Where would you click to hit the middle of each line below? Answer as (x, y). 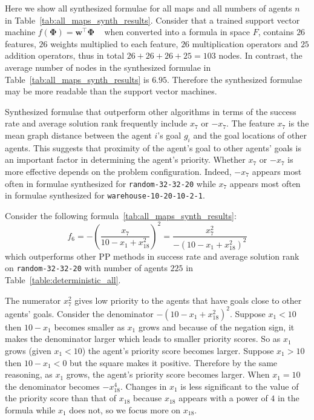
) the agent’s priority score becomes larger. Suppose (178, 350)
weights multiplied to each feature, (114, 43)
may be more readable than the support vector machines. (111, 91)
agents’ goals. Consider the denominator (79, 313)
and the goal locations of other (250, 135)
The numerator (33, 300)
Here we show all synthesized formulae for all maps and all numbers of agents (149, 8)
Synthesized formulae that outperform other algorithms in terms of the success (151, 111)
